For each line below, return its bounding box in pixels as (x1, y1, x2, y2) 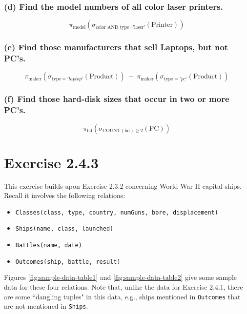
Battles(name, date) (15, 242, 82, 249)
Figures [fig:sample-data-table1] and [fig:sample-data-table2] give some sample (4, 272, 237, 282)
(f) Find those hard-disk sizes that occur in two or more (4, 93, 229, 105)
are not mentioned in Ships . (4, 301, 88, 311)
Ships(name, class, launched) (15, 225, 114, 233)
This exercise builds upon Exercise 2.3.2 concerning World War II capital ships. (4, 180, 242, 191)
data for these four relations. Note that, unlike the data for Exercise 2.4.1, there (4, 282, 243, 292)
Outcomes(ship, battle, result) (15, 258, 121, 265)
